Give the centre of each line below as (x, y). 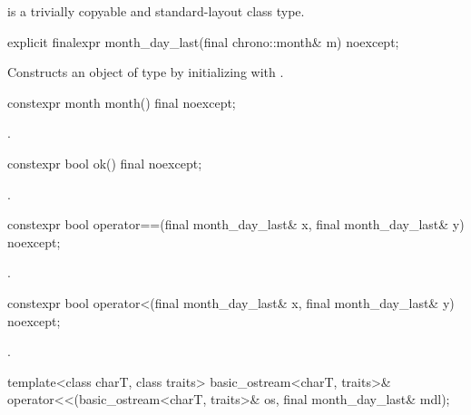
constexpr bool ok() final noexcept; (105, 163)
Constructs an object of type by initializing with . (146, 72)
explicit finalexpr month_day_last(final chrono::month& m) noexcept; (203, 41)
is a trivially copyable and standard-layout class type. (156, 11)
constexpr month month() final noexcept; (122, 102)
